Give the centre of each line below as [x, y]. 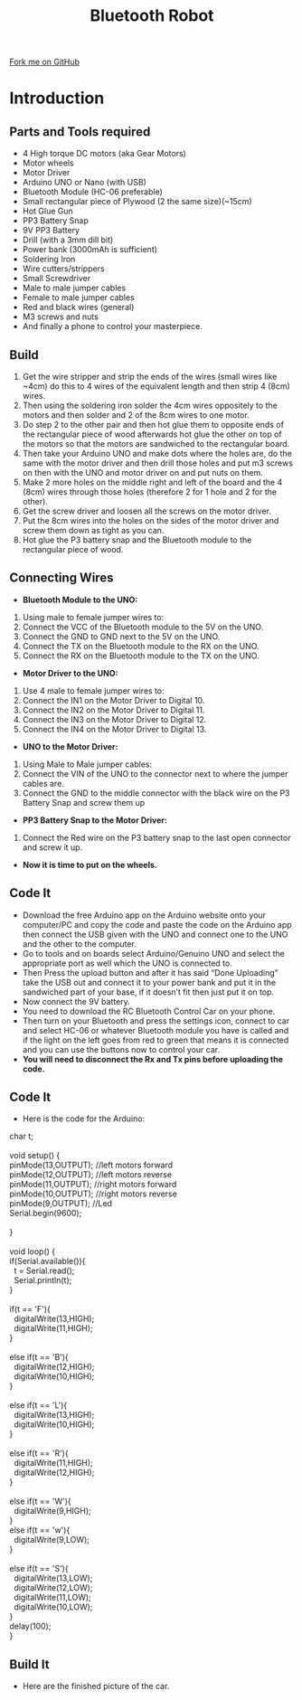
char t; [22, 1137]
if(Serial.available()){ [47, 1261]
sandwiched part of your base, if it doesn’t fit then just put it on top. [148, 992]
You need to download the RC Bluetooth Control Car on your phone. [149, 1011]
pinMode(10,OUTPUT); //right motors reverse [94, 1194]
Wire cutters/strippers [64, 269]
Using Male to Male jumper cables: [87, 764]
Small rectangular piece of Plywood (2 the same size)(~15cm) [137, 202]
